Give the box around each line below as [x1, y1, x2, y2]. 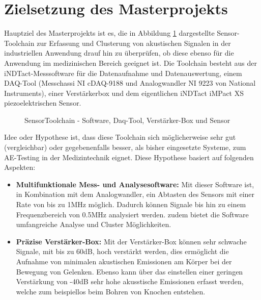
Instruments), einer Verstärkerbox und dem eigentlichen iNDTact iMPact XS [4, 87, 244, 98]
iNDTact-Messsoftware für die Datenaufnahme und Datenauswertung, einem [4, 67, 242, 78]
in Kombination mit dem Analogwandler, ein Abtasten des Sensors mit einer [16, 189, 255, 199]
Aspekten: [4, 162, 36, 172]
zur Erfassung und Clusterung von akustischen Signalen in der [37, 37, 231, 48]
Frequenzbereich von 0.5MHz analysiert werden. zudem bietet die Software [16, 209, 249, 219]
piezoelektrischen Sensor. [4, 97, 81, 108]
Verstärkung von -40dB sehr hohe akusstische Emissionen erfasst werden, [16, 276, 244, 287]
